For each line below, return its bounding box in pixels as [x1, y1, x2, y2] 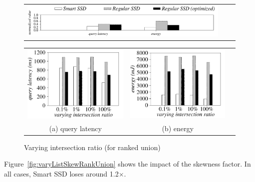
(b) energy [162, 123, 194, 133]
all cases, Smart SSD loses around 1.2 [4, 169, 119, 179]
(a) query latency [49, 123, 102, 133]
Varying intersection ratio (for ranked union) [24, 142, 161, 152]
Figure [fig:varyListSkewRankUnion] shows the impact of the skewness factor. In [4, 159, 251, 169]
